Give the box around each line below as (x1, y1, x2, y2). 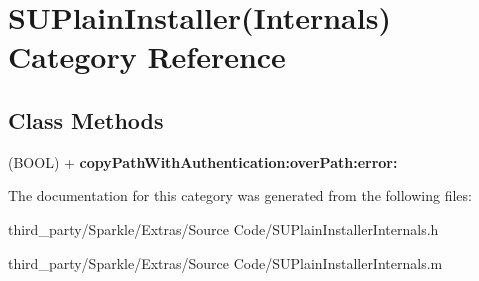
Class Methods (8, 104, 164, 135)
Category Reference (8, 36, 286, 77)
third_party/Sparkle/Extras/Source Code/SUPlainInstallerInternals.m (8, 252, 443, 273)
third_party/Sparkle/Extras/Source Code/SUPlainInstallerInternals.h (8, 218, 439, 239)
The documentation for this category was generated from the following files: (8, 185, 472, 206)
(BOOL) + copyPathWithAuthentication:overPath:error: (8, 151, 398, 172)
